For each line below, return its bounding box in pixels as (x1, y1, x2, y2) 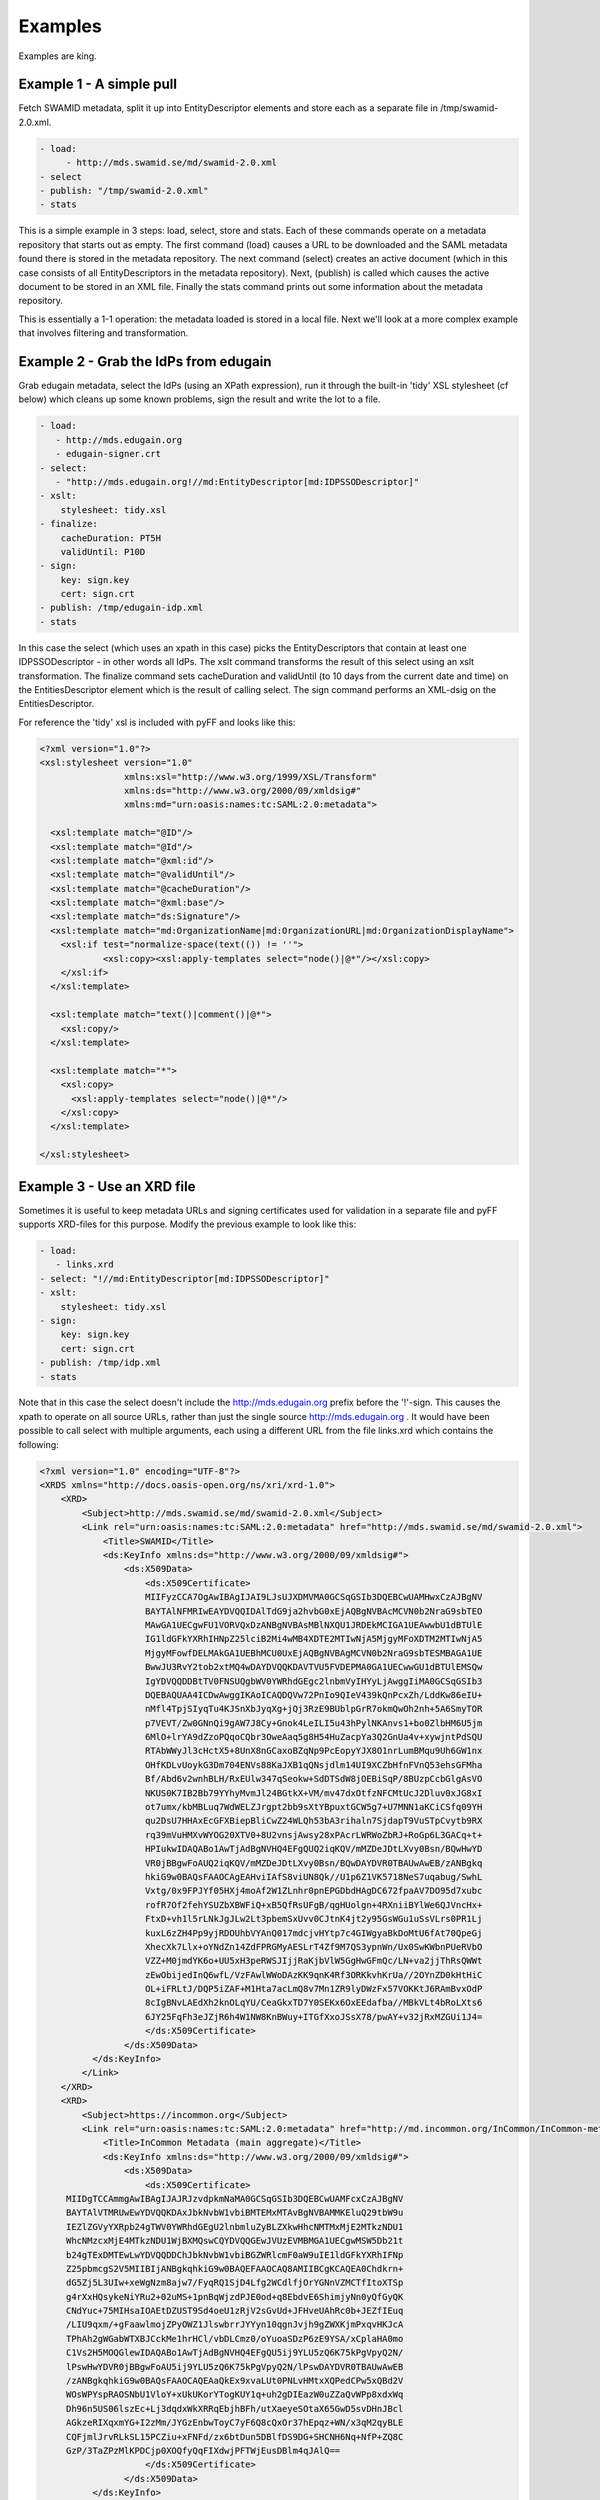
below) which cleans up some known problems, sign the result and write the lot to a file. (18, 393, 381, 405)
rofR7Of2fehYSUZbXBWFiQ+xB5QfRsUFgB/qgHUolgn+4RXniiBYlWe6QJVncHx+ (145, 1899, 483, 1910)
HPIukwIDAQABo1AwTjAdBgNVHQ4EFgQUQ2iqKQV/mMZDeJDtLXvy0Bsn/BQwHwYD (145, 1843, 483, 1855)
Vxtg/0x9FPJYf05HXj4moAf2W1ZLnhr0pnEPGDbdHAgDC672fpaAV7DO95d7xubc (145, 1885, 483, 1897)
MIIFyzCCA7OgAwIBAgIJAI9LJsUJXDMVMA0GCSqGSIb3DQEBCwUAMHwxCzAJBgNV (145, 1591, 483, 1603)
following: (18, 1438, 59, 1450)
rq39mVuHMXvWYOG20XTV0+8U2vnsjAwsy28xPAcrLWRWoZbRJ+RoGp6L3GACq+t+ (145, 1829, 483, 1840)
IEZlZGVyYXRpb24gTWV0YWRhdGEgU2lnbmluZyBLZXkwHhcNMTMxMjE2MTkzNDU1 (65, 2221, 404, 2232)
